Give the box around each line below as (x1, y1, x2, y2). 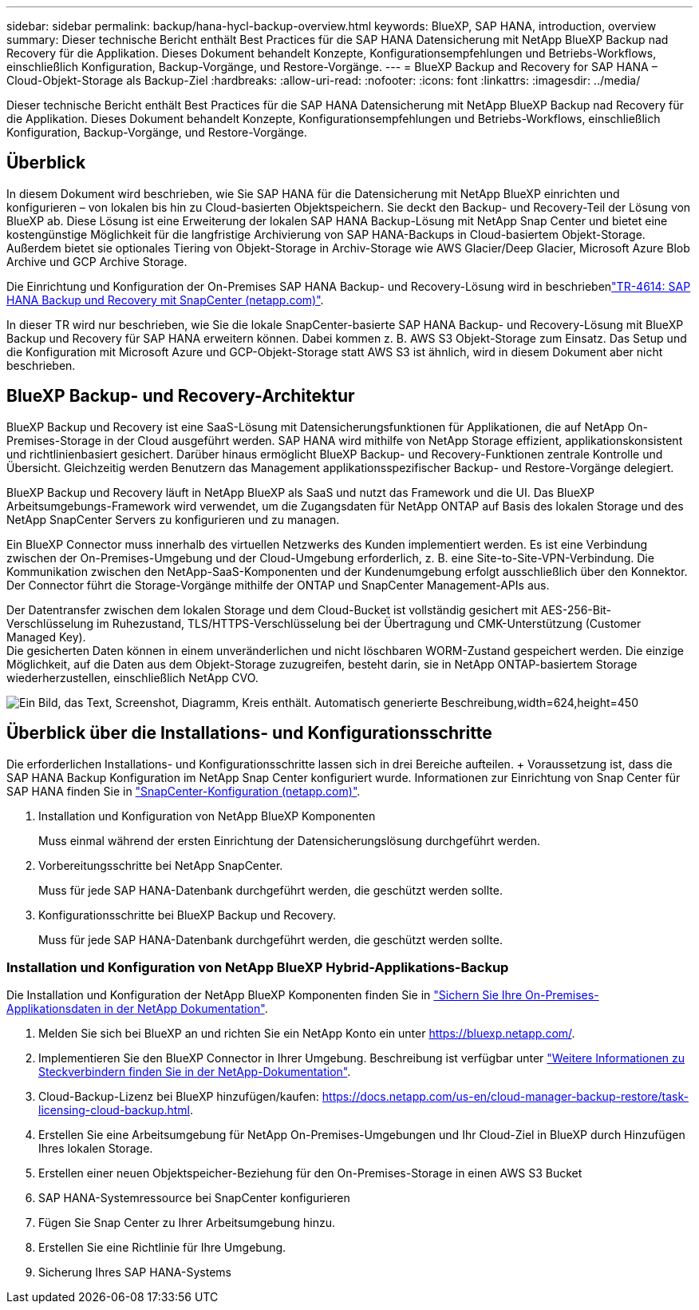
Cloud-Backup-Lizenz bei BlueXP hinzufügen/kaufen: (38, 1090, 319, 1104)
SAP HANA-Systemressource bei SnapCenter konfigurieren (38, 1191, 350, 1205)
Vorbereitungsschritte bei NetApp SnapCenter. (38, 858, 283, 872)
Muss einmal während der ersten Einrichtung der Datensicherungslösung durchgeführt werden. (38, 833, 541, 848)
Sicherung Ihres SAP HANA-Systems (38, 1265, 231, 1280)
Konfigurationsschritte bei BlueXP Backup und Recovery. (38, 907, 336, 922)
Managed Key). (6, 629, 86, 644)
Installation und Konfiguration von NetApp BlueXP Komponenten (38, 808, 376, 823)
